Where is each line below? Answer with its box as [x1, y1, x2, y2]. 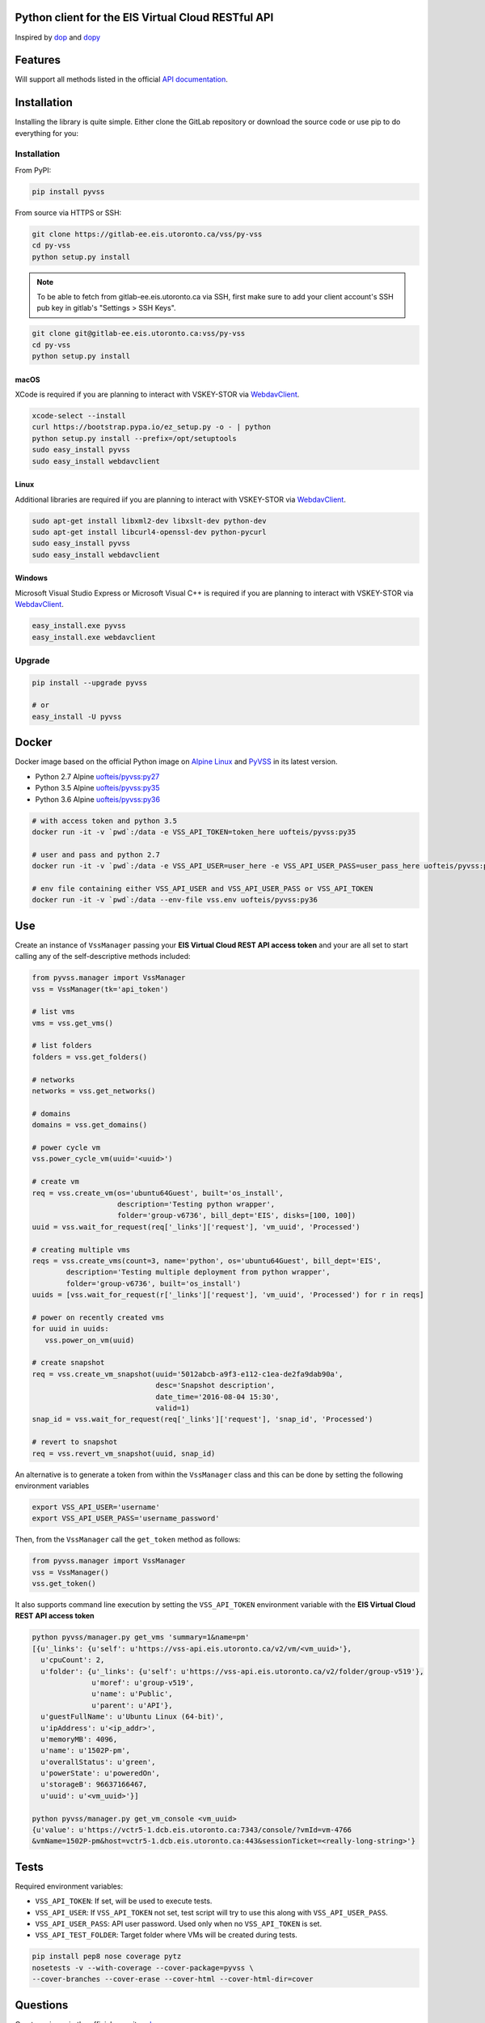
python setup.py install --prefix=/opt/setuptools [32, 434, 238, 443]
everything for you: [15, 128, 78, 138]
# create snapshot [32, 1358, 105, 1368]
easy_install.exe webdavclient [32, 632, 157, 642]
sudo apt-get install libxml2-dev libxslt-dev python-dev [32, 516, 267, 525]
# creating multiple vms [32, 1245, 131, 1254]
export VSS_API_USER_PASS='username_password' [32, 1514, 220, 1523]
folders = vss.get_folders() [32, 1052, 148, 1062]
